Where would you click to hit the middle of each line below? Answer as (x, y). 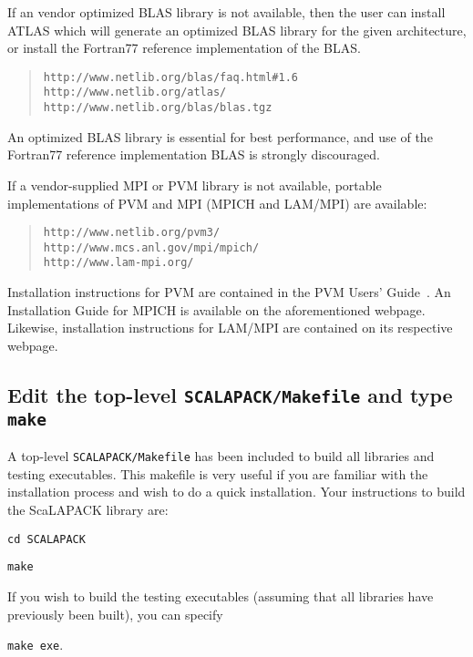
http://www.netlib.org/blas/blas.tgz (158, 108)
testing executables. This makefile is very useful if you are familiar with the (218, 473)
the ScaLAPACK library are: (88, 510)
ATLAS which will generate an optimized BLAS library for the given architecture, (237, 30)
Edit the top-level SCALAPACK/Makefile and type (230, 394)
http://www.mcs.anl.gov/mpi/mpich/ (151, 247)
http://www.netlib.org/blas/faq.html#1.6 (170, 77)
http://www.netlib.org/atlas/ (135, 92)
